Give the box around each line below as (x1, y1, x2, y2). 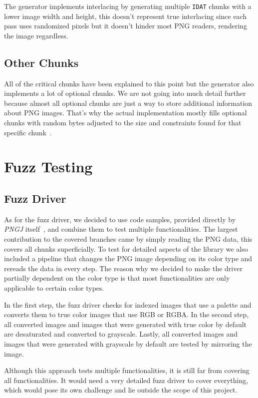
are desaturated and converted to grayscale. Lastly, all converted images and (4, 329, 238, 339)
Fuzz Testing (4, 156, 93, 177)
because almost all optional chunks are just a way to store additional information (4, 97, 253, 108)
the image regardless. (4, 30, 68, 40)
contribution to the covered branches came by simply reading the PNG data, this (4, 233, 253, 244)
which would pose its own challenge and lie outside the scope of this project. (4, 385, 238, 395)
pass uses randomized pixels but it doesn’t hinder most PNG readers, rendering (4, 20, 247, 31)
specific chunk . (4, 127, 52, 137)
